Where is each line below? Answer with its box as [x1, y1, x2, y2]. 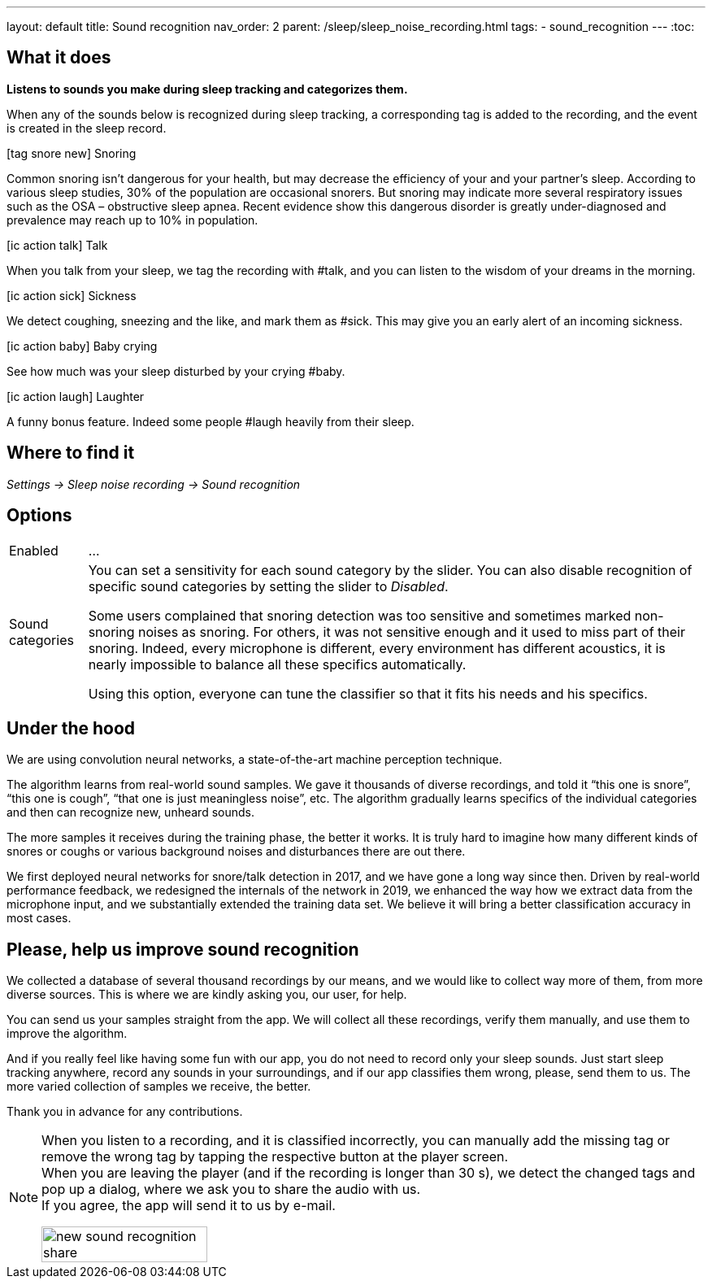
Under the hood [7, 717, 136, 738]
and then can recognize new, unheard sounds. [7, 805, 254, 820]
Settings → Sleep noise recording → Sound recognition [7, 477, 301, 491]
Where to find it [7, 442, 135, 464]
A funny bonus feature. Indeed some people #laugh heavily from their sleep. [7, 414, 415, 429]
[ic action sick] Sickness [7, 288, 137, 303]
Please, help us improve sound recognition [7, 939, 359, 960]
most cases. [7, 911, 72, 926]
